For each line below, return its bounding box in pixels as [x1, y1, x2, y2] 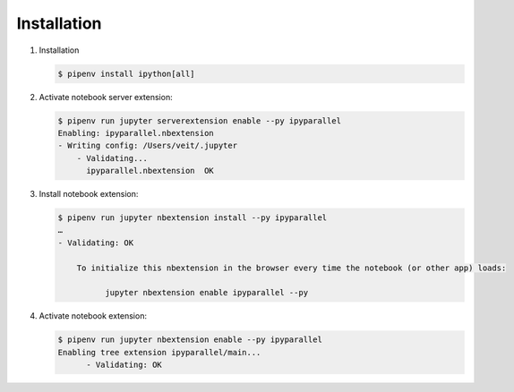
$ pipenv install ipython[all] [57, 68, 196, 79]
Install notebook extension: [39, 189, 139, 200]
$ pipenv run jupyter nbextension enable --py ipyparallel [57, 335, 322, 345]
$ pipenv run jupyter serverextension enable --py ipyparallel [57, 115, 342, 125]
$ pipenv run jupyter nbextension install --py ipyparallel [57, 213, 328, 223]
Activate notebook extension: [39, 311, 148, 321]
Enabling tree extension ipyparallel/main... [57, 347, 261, 357]
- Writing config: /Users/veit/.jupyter [57, 141, 237, 151]
